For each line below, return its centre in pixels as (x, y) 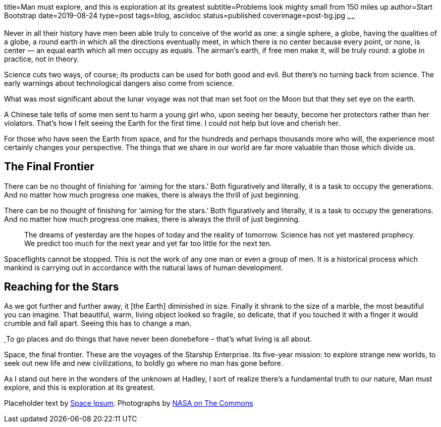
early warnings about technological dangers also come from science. (119, 83)
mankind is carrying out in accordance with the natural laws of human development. (144, 267)
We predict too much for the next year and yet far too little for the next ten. (148, 243)
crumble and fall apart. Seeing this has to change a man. (98, 323)
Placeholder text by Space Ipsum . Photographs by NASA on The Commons (129, 403)
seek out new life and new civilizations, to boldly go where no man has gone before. (144, 363)
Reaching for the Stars (62, 287)
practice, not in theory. (42, 59)
